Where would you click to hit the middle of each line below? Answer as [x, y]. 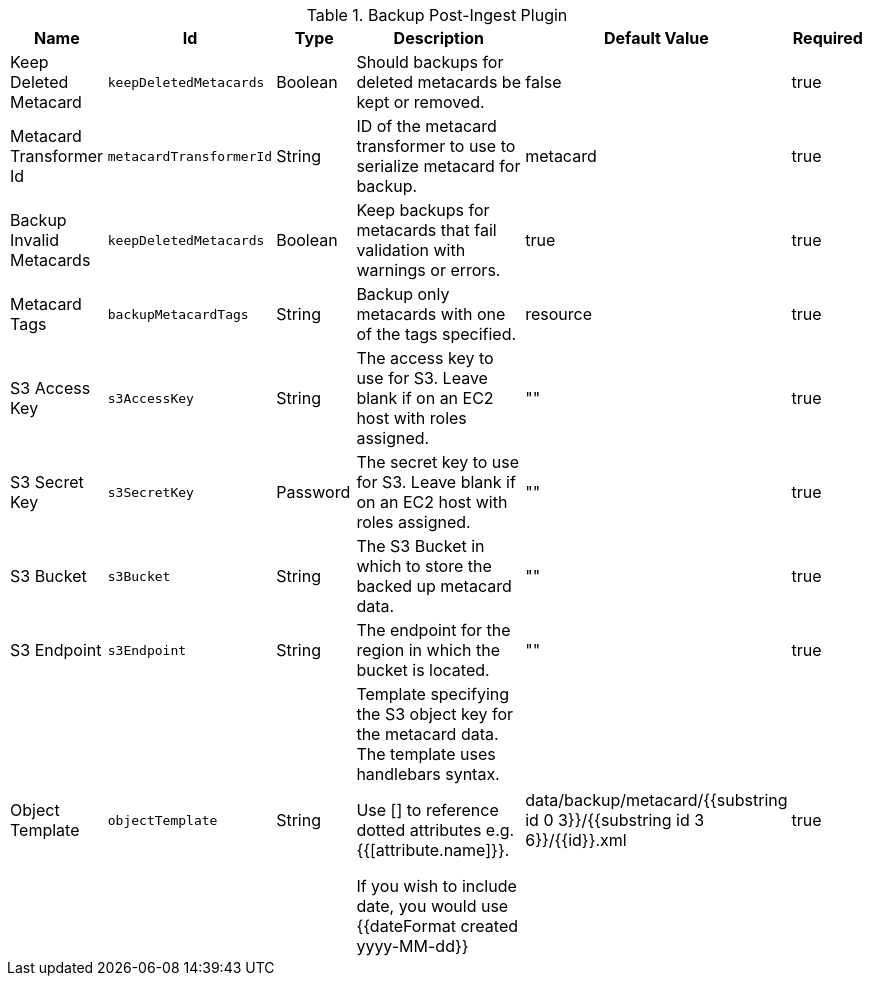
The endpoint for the [433, 630]
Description [439, 38]
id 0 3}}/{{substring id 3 [615, 820]
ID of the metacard [426, 126]
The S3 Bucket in [420, 546]
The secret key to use [438, 462]
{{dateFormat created [437, 926]
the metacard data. [427, 734]
